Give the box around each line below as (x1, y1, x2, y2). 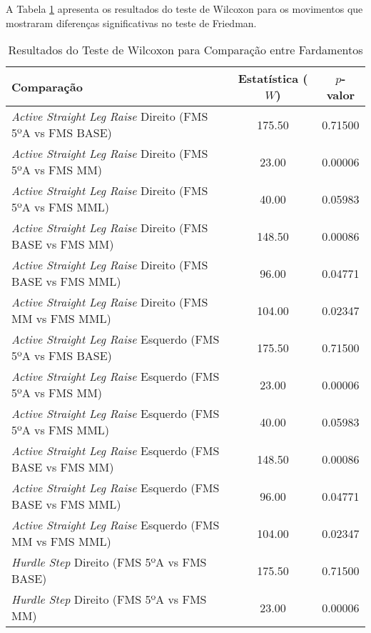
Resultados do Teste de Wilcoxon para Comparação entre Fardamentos (8, 41, 363, 59)
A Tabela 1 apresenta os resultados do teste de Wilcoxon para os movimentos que (6, 1, 363, 16)
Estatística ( (238, 70, 308, 87)
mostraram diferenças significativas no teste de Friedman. (6, 15, 257, 30)
